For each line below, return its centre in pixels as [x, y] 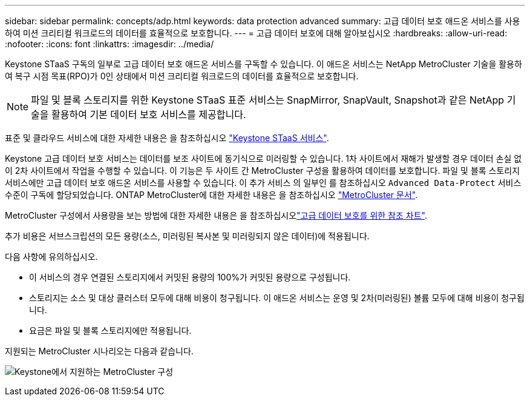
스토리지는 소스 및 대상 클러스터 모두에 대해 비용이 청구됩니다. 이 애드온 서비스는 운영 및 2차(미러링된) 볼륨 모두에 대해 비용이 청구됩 [277, 298]
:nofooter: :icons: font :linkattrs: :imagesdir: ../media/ [110, 44]
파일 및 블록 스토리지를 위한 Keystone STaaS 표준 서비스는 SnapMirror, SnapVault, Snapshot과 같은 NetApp [268, 100]
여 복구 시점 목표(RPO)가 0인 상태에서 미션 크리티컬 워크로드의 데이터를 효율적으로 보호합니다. [182, 76]
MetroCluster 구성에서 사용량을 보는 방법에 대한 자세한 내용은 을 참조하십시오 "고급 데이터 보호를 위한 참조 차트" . [216, 215]
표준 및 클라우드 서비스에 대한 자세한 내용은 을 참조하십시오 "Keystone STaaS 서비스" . [167, 138]
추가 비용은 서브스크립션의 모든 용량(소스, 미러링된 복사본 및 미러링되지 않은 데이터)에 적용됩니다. [187, 236]
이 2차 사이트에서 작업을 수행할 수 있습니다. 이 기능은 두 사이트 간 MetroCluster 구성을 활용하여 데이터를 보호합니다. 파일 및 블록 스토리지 [263, 171]
